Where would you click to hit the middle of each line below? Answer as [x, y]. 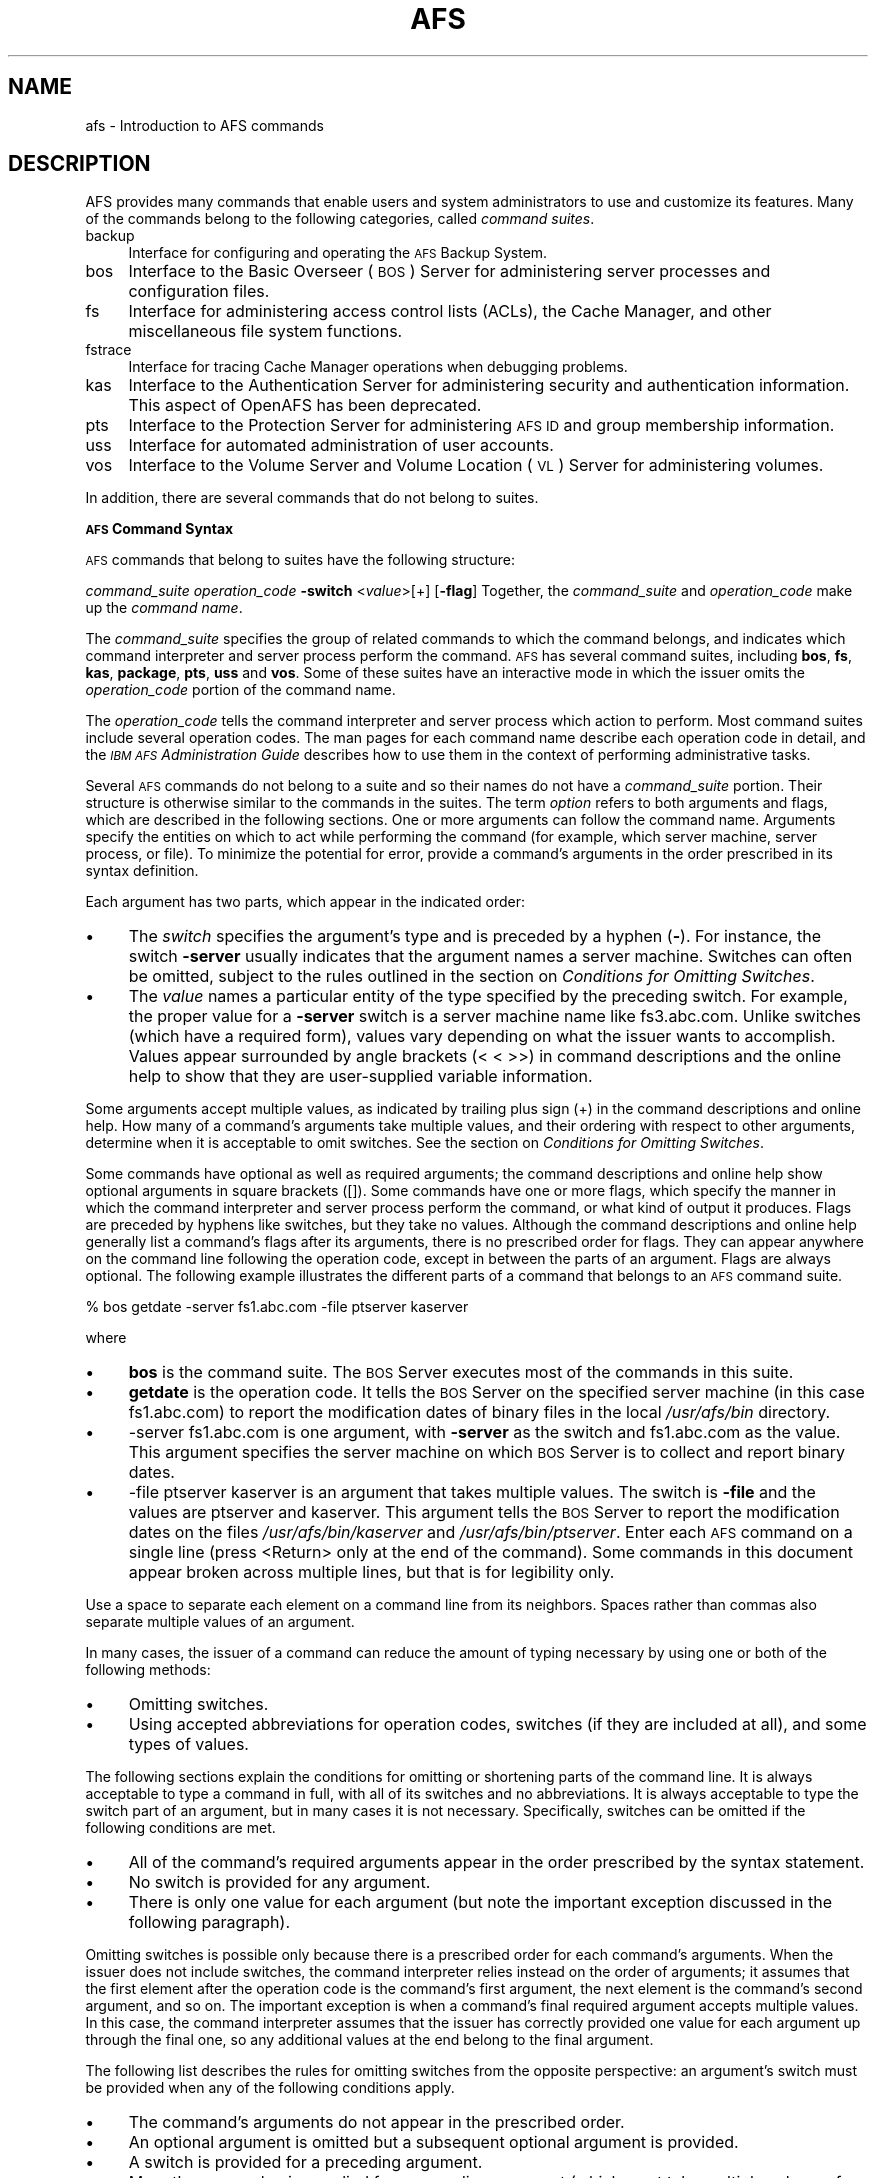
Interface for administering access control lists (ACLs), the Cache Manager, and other [450, 311]
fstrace [108, 350]
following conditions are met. [180, 1828]
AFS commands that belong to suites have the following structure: [300, 560]
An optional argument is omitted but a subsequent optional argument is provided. [433, 2142]
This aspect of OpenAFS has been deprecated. [305, 405]
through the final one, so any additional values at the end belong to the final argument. [369, 2040]
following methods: [148, 1670]
